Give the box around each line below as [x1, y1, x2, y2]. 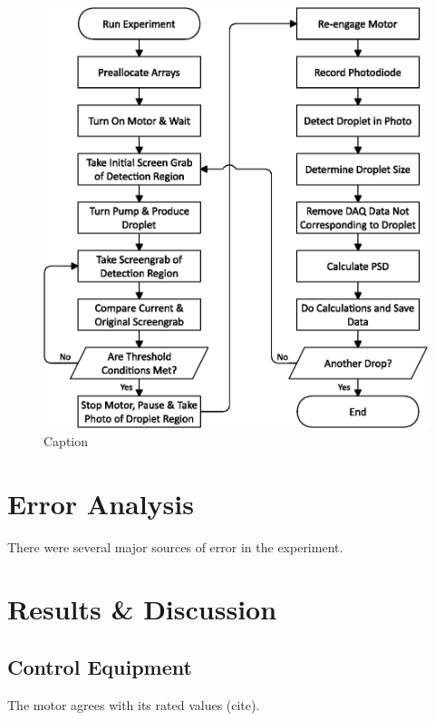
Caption [43, 431, 89, 450]
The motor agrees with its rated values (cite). [7, 695, 260, 714]
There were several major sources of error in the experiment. [7, 537, 343, 556]
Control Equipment [7, 653, 192, 681]
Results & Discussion [7, 590, 277, 628]
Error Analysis [7, 484, 194, 521]
